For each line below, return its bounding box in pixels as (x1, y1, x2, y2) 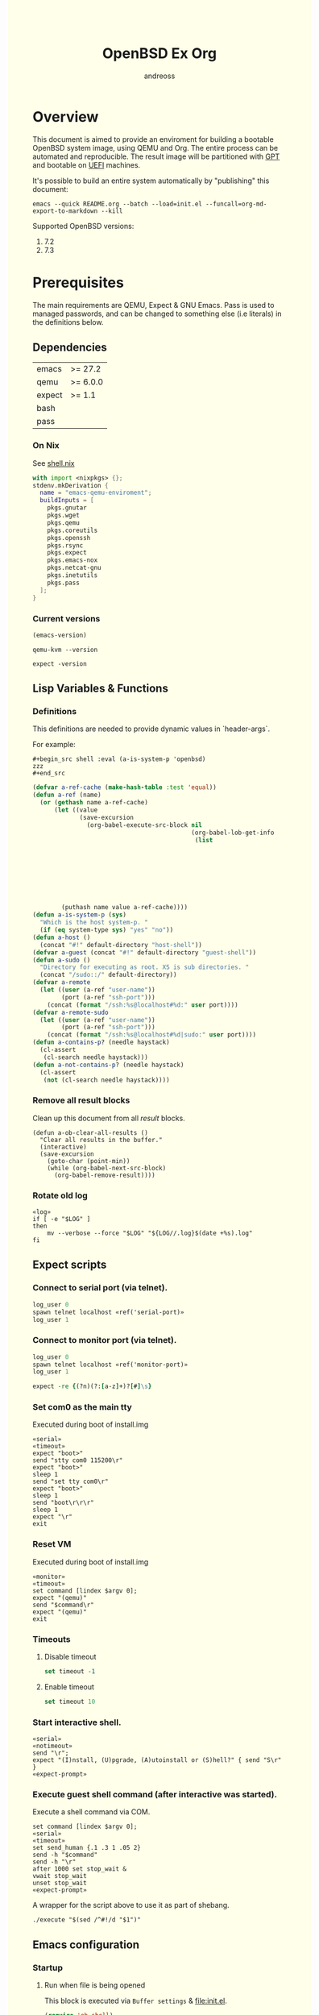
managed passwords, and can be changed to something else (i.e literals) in (32, 309, 282, 318)
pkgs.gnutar (47, 504, 87, 512)
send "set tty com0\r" (32, 1477, 109, 1486)
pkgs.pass (47, 579, 81, 587)
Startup (32, 1962, 63, 1973)
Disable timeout (43, 1652, 97, 1662)
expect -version (32, 659, 87, 668)
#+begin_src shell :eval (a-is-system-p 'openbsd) (32, 755, 206, 763)
